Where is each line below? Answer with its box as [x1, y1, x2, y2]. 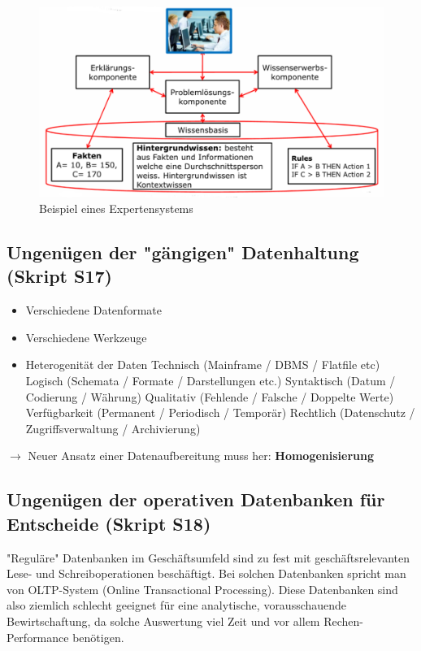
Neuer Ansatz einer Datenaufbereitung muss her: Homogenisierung [28, 447, 375, 464]
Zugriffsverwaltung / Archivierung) [25, 419, 201, 436]
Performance [7, 628, 69, 645]
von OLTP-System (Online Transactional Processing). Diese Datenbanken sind [7, 580, 398, 597]
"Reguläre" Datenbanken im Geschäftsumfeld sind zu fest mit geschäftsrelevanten [7, 549, 410, 566]
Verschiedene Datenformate [25, 302, 162, 319]
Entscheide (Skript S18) [7, 510, 211, 536]
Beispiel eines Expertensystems [39, 200, 193, 217]
